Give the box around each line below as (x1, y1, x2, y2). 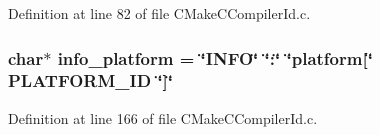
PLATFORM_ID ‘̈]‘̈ (8, 68, 174, 93)
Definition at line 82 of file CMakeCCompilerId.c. (8, 3, 311, 23)
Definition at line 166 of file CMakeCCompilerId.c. (8, 107, 318, 128)
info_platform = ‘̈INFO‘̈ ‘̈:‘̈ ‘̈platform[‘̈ (57, 45, 373, 70)
